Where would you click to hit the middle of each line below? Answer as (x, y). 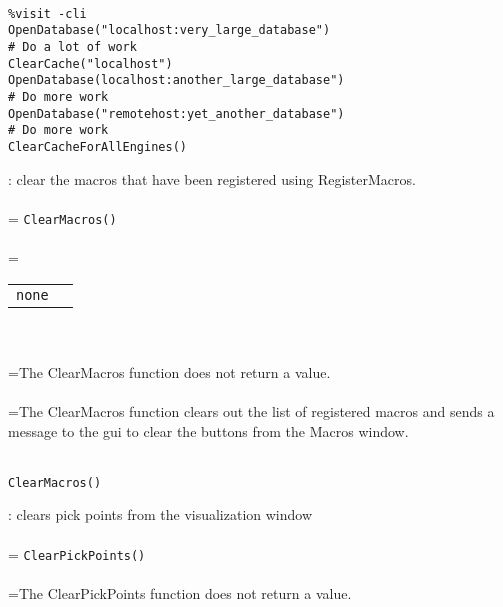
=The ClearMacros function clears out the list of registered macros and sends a (251, 410)
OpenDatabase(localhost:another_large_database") (176, 80)
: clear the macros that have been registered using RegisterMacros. (212, 178)
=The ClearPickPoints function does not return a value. (180, 592)
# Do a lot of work (72, 46)
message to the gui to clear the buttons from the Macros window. (208, 430)
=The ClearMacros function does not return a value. (169, 371)
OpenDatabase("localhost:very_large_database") (169, 30)
